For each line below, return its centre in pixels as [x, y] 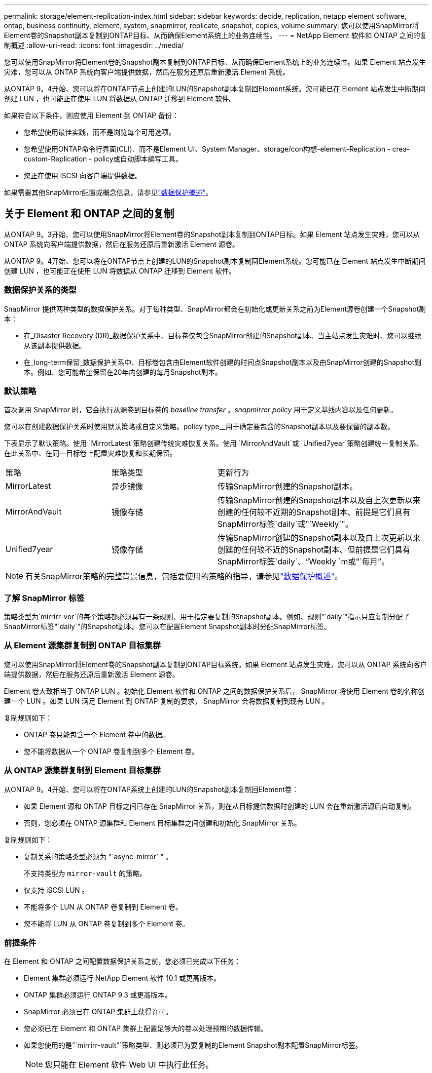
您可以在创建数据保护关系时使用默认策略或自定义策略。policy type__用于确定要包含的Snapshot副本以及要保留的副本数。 [199, 427]
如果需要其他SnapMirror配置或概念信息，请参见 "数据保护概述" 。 [108, 192]
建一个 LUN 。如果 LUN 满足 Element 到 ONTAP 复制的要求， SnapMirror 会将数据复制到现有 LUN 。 [166, 701]
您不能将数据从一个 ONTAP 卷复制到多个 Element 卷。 [111, 751]
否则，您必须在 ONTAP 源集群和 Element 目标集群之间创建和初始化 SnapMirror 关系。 [162, 823]
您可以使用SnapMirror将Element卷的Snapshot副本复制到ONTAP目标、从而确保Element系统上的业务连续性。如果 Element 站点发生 [215, 62]
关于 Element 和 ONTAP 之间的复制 [89, 214]
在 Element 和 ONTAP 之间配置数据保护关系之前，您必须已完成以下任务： [123, 961]
